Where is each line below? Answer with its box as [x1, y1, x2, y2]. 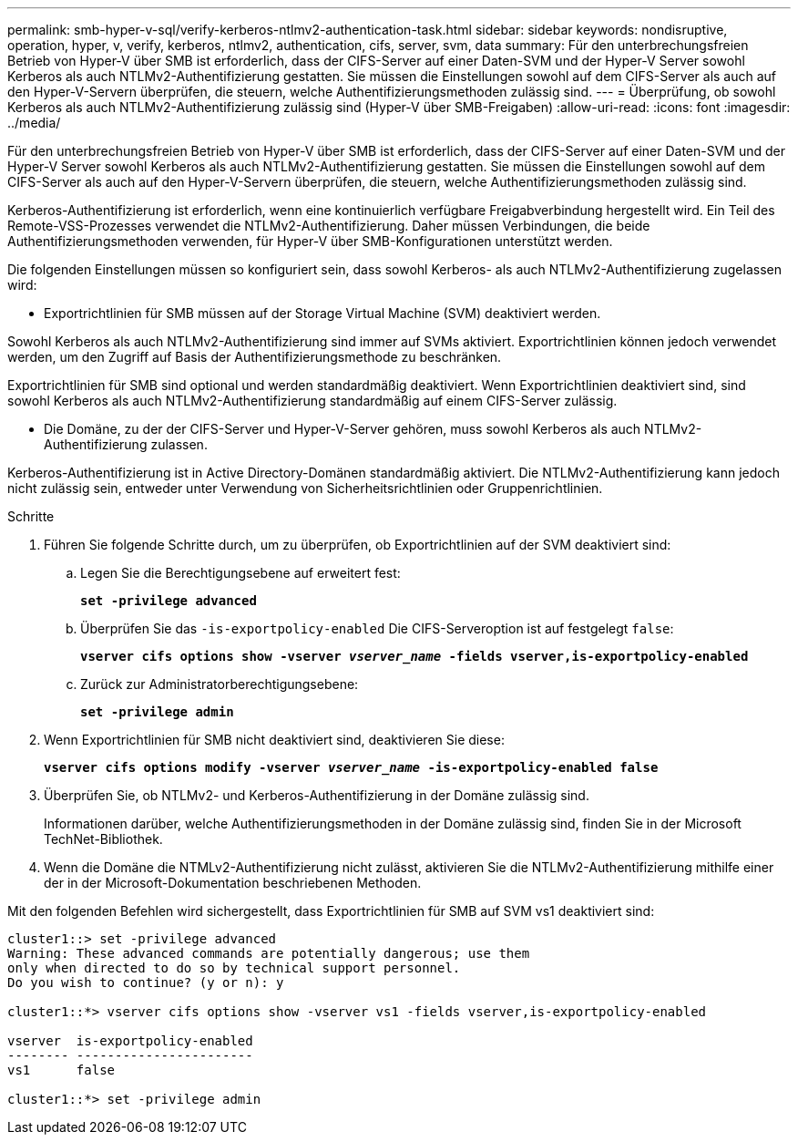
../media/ [7, 115, 61, 130]
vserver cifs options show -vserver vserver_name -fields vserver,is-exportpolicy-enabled [80, 649, 749, 664]
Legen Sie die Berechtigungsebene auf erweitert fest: [80, 565, 401, 581]
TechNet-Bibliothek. [44, 831, 163, 847]
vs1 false [7, 1063, 116, 1077]
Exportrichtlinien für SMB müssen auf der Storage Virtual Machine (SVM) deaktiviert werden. [44, 305, 601, 321]
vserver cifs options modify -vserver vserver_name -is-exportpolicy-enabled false [44, 760, 659, 775]
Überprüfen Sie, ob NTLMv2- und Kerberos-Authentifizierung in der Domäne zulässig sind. [44, 787, 589, 803]
